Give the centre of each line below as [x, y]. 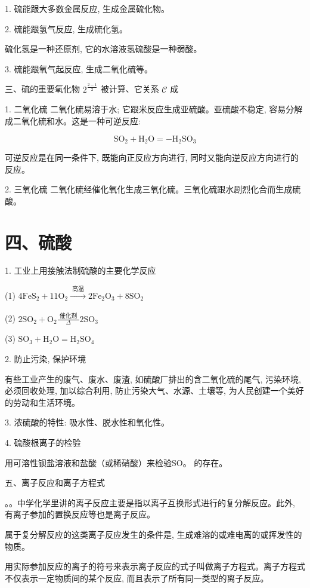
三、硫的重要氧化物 [42, 89]
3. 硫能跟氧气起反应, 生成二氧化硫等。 [79, 68]
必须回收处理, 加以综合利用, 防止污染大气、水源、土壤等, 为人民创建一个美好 [154, 391]
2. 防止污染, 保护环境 [46, 358]
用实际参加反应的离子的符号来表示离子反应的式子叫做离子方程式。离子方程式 [155, 566]
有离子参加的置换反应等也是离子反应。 [80, 514]
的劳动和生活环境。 [42, 402]
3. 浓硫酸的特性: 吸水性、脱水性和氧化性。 [87, 422]
